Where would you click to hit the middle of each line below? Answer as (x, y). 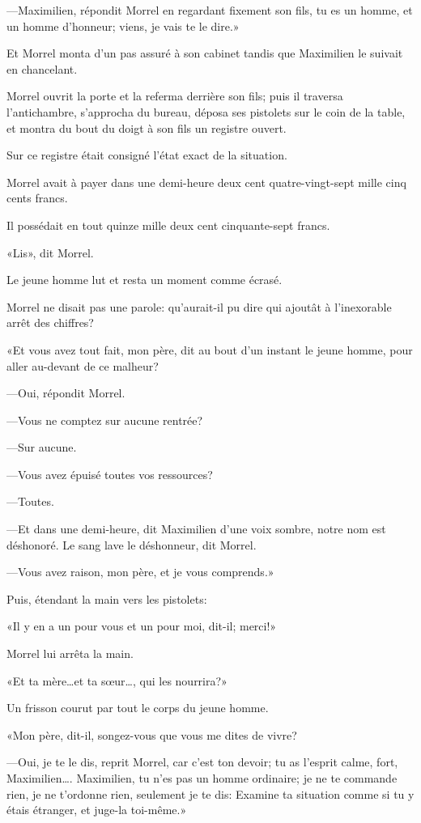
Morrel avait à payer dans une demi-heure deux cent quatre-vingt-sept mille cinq (206, 182)
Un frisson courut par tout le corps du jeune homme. (138, 708)
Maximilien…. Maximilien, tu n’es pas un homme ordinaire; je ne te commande (202, 778)
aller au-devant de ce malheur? (83, 365)
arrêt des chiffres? (50, 322)
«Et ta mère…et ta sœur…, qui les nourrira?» (117, 680)
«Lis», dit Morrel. (50, 252)
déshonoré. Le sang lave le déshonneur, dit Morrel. (132, 544)
